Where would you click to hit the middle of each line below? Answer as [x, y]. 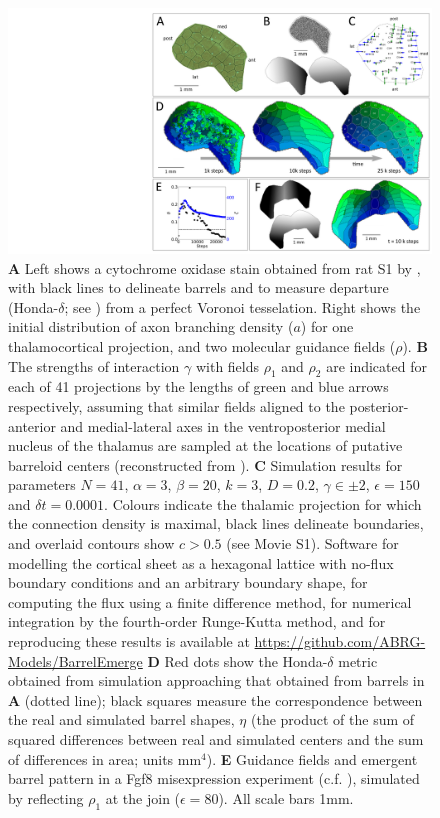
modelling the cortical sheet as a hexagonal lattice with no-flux [201, 562]
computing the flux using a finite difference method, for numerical [210, 601]
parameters [42, 484]
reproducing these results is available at [129, 641]
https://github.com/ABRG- [340, 641]
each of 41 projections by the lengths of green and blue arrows [198, 386]
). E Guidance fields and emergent [312, 758]
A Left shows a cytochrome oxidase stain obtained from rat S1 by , [214, 267]
